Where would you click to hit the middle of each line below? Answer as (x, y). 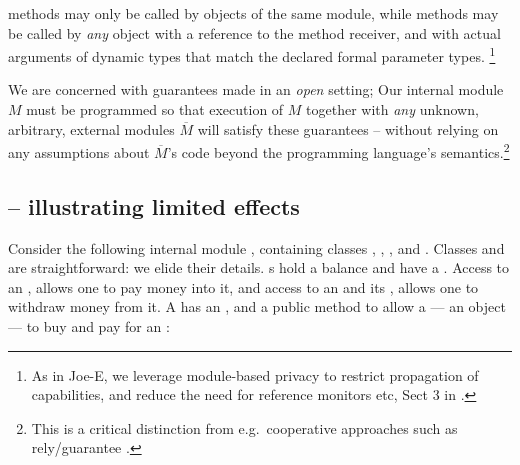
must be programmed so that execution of (155, 109)
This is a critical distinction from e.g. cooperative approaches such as (244, 427)
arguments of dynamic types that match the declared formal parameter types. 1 (252, 54)
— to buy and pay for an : (89, 326)
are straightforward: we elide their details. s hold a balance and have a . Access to (259, 267)
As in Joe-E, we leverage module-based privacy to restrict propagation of (255, 374)
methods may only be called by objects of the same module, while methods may (253, 13)
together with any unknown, (392, 109)
